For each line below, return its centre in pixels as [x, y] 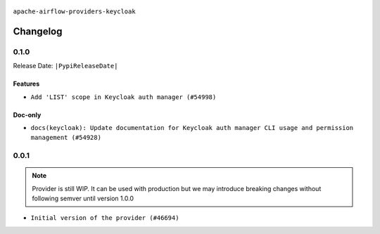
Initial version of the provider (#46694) [105, 218]
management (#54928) [66, 138]
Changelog [38, 31]
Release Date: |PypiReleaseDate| [65, 66]
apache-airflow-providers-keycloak [75, 12]
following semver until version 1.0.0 [83, 199]
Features [26, 84]
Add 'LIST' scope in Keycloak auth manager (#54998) [123, 97]
